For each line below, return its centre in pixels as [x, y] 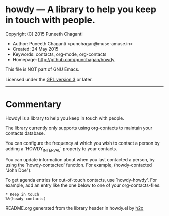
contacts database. [25, 133]
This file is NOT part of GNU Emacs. [43, 69]
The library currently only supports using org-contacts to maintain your [79, 128]
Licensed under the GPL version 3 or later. [49, 79]
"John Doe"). [18, 170]
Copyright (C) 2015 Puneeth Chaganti [44, 34]
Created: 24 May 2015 [35, 49]
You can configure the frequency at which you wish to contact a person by [82, 143]
